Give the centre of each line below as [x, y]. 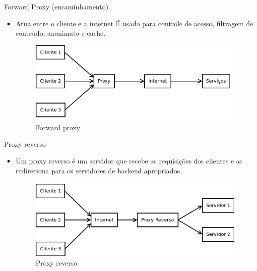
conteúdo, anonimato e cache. [61, 33]
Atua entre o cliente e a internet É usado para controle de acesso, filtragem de [134, 23]
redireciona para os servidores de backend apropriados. [99, 170]
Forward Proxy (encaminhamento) [56, 6]
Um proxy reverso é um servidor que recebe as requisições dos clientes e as [129, 160]
